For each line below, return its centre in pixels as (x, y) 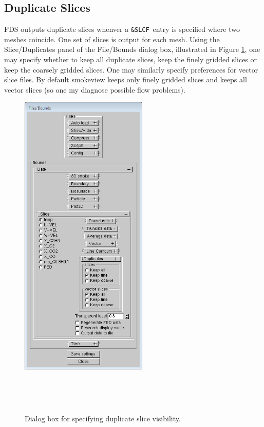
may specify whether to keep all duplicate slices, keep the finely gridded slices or (131, 59)
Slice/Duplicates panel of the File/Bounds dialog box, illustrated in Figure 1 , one (132, 49)
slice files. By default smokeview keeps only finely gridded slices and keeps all (126, 79)
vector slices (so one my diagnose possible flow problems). (95, 89)
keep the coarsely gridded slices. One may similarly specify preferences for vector (131, 69)
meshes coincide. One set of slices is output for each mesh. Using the (112, 39)
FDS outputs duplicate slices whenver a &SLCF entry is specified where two (122, 29)
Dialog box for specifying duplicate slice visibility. (103, 418)
